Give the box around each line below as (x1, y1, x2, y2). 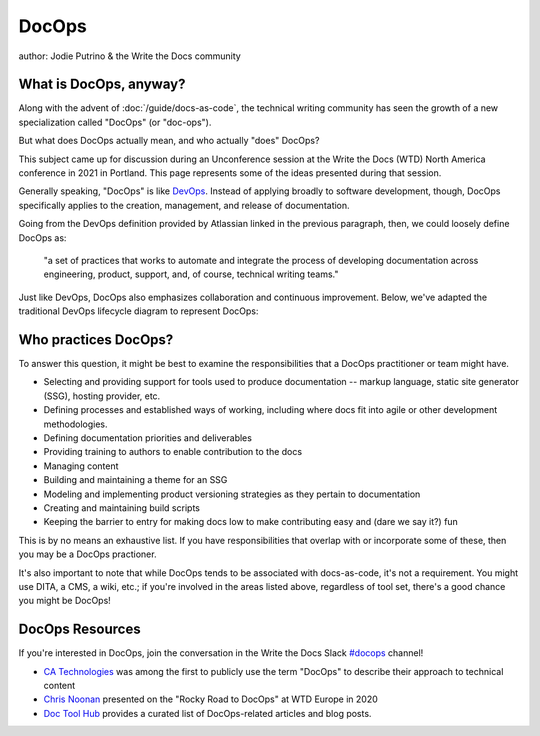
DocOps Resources (18, 621, 141, 638)
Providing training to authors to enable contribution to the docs (43, 446, 303, 458)
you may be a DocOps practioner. (18, 548, 157, 560)
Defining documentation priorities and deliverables (43, 432, 252, 444)
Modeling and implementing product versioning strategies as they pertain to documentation (43, 488, 421, 500)
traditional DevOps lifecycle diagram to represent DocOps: (18, 305, 259, 317)
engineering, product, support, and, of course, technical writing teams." (43, 268, 339, 280)
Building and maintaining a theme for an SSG (43, 474, 228, 486)
